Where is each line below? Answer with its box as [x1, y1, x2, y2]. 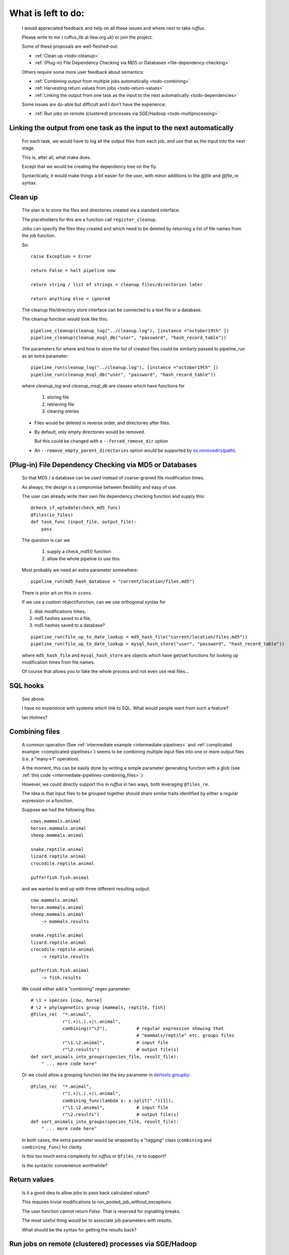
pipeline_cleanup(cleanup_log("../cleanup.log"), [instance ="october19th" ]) [31, 328, 229, 333]
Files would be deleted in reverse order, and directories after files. [34, 420, 171, 426]
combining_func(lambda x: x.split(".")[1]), [62, 1097, 174, 1103]
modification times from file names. [22, 659, 95, 665]
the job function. [22, 232, 56, 238]
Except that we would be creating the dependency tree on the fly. [22, 164, 158, 170]
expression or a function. [22, 797, 74, 803]
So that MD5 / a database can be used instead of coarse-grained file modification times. [22, 475, 205, 481]
